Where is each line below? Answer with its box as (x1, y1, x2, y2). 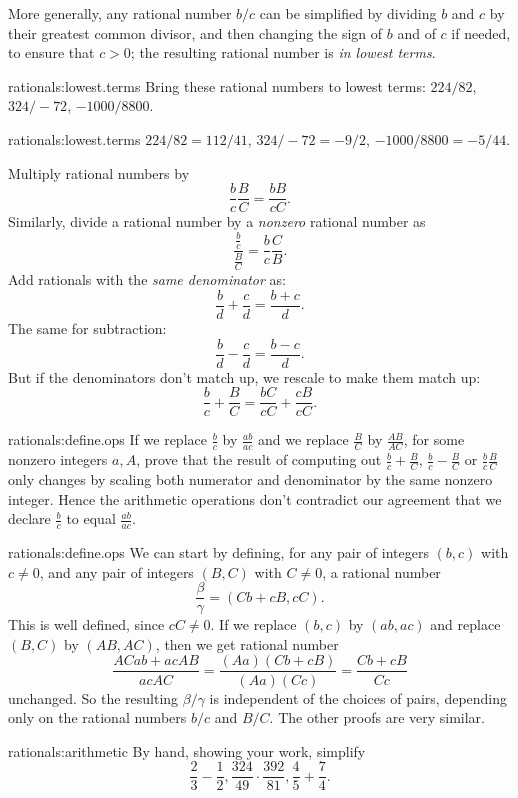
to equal (66, 508, 116, 529)
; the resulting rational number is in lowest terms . (130, 42, 436, 63)
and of (397, 22, 436, 43)
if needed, (451, 22, 511, 43)
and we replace (258, 429, 349, 450)
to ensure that (8, 42, 95, 63)
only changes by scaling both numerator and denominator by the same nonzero (8, 469, 493, 489)
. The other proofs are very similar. (269, 707, 485, 728)
